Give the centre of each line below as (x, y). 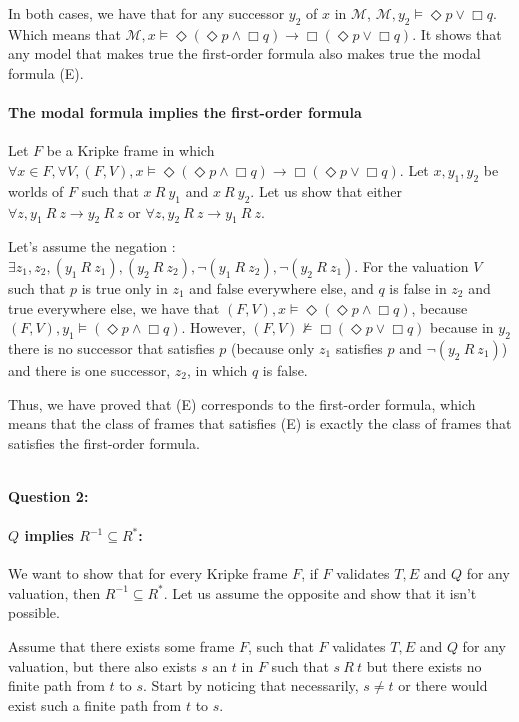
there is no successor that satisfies (111, 347)
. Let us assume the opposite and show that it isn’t (320, 592)
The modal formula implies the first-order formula (185, 112)
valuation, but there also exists (102, 665)
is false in (418, 287)
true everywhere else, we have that (114, 307)
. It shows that (457, 33)
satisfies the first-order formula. (104, 442)
